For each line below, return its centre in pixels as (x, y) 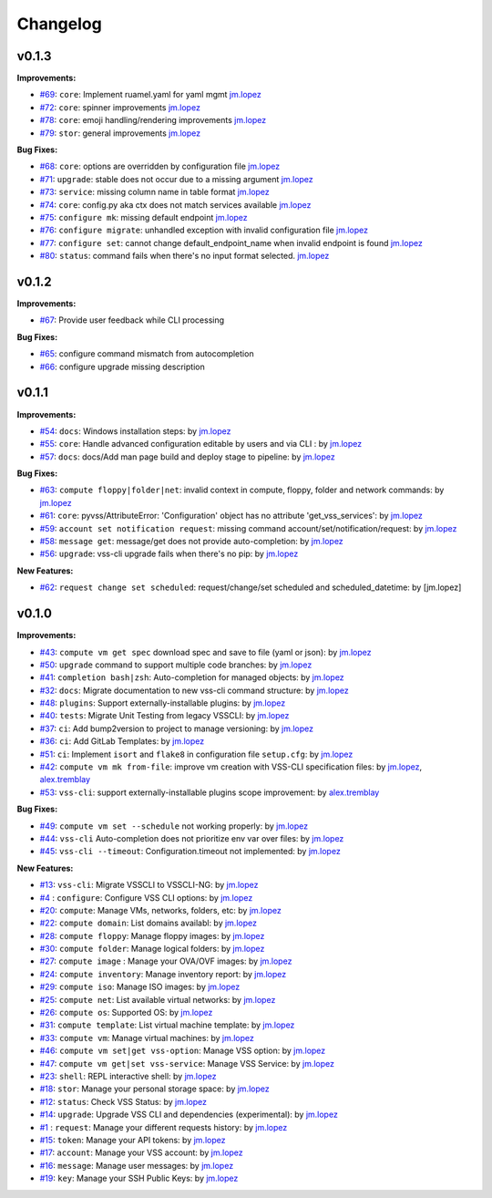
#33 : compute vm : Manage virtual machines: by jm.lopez (147, 1038)
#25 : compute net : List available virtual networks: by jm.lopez (158, 999)
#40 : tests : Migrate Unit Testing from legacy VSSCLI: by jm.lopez (164, 716)
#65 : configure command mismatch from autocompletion (147, 354)
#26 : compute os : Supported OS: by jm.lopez (126, 1013)
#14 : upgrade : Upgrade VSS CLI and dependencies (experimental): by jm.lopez (189, 1115)
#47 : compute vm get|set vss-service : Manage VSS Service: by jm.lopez (187, 1063)
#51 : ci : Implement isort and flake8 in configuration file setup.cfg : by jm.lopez (196, 754)
